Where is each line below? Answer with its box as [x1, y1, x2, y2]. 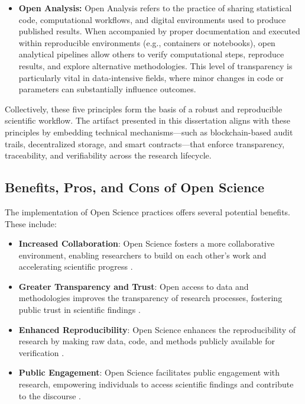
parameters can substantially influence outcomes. [18, 83, 196, 95]
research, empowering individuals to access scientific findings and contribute [18, 378, 294, 390]
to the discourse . [18, 389, 81, 402]
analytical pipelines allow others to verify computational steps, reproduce [18, 48, 284, 60]
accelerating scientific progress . [18, 260, 133, 273]
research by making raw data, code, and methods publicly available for [18, 335, 275, 347]
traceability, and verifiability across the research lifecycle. [5, 149, 212, 161]
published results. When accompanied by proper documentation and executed [18, 25, 300, 37]
